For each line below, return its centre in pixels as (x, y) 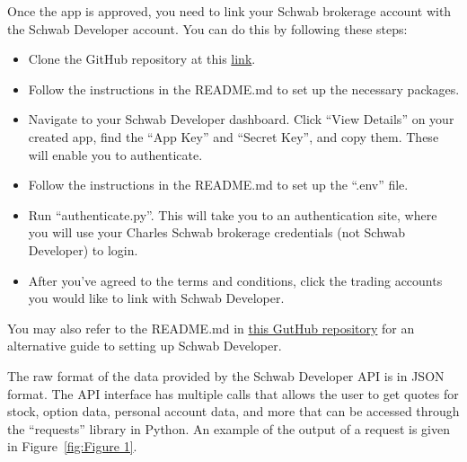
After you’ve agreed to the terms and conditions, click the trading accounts (235, 280)
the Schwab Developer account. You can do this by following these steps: (207, 28)
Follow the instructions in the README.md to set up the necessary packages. (244, 89)
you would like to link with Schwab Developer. (156, 298)
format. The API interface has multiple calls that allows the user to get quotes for (233, 393)
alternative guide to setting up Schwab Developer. (145, 346)
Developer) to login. (83, 249)
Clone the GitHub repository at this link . (142, 59)
